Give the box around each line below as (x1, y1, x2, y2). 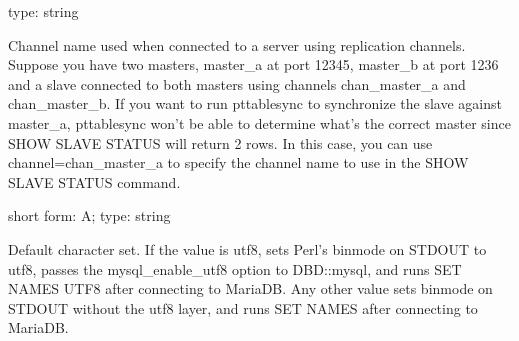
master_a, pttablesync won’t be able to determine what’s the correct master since (8, 112, 511, 133)
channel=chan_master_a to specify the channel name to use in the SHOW (8, 152, 469, 173)
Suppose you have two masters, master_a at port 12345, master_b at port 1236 (8, 54, 499, 75)
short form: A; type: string (8, 205, 171, 226)
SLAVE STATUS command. (8, 171, 181, 192)
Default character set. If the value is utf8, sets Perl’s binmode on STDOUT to (8, 238, 487, 259)
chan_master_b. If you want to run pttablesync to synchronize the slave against (8, 93, 502, 114)
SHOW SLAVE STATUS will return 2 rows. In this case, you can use (8, 132, 433, 153)
